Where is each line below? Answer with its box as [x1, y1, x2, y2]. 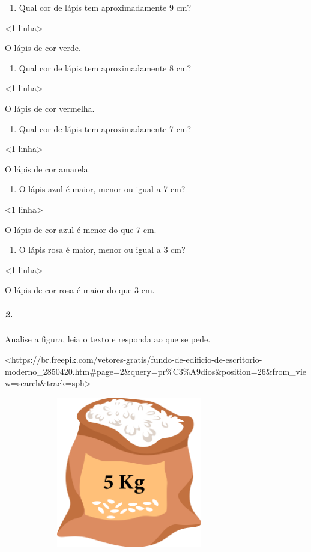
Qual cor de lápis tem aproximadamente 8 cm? [19, 61, 192, 74]
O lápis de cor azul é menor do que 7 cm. [5, 223, 157, 235]
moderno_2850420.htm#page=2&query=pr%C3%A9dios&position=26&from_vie [5, 365, 307, 377]
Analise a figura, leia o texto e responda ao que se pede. [5, 333, 211, 345]
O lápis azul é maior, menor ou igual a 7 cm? [19, 183, 186, 195]
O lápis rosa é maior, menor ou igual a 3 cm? [19, 243, 186, 256]
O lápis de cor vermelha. [5, 102, 95, 114]
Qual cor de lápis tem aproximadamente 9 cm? [19, 1, 192, 13]
